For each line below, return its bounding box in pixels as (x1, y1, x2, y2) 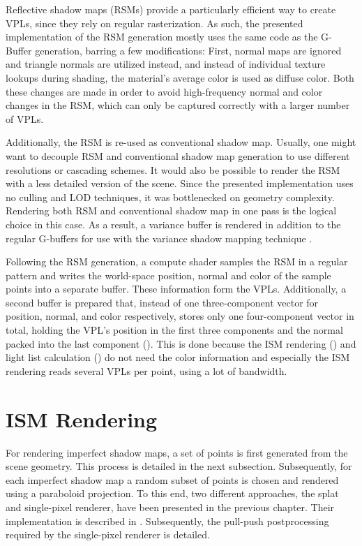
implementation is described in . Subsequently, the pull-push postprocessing (6, 513, 329, 528)
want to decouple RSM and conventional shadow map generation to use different (6, 148, 350, 163)
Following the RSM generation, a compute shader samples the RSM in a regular (6, 254, 348, 269)
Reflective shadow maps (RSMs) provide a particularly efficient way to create (6, 2, 336, 16)
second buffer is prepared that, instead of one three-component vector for (6, 295, 319, 309)
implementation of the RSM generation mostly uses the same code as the (6, 29, 318, 44)
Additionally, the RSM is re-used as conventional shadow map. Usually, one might (6, 135, 356, 149)
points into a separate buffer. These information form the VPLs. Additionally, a (6, 281, 347, 296)
